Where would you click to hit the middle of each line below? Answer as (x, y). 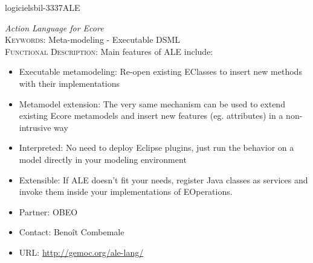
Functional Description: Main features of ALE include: (109, 51)
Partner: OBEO (48, 211)
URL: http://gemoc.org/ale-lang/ (81, 252)
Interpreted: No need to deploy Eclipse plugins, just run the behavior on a (156, 147)
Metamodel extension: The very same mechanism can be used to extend (152, 103)
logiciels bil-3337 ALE (43, 7)
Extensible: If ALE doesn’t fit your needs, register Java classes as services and (163, 179)
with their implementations (69, 83)
